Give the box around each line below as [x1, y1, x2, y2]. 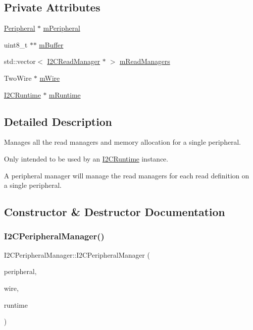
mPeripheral [43, 23, 80, 33]
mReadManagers [119, 56, 170, 66]
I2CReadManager [47, 56, 101, 66]
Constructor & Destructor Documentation [4, 204, 225, 220]
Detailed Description [4, 113, 112, 129]
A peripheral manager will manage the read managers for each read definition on [4, 170, 250, 180]
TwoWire [4, 72, 32, 83]
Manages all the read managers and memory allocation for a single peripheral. [4, 137, 241, 147]
